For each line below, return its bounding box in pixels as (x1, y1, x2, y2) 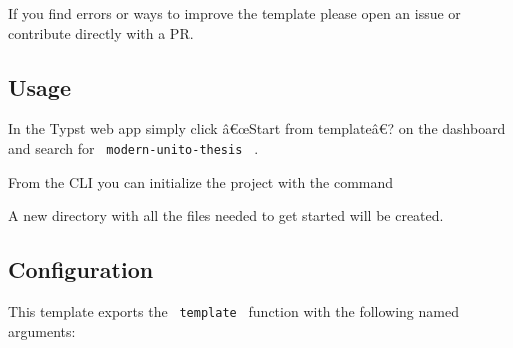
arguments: (8, 320, 76, 341)
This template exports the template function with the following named (8, 301, 459, 322)
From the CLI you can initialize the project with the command (8, 171, 394, 192)
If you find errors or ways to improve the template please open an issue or (8, 3, 461, 23)
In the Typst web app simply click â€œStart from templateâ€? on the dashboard (8, 118, 506, 139)
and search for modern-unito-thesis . (8, 137, 259, 158)
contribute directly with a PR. (8, 22, 194, 43)
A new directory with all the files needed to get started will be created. (8, 205, 444, 226)
